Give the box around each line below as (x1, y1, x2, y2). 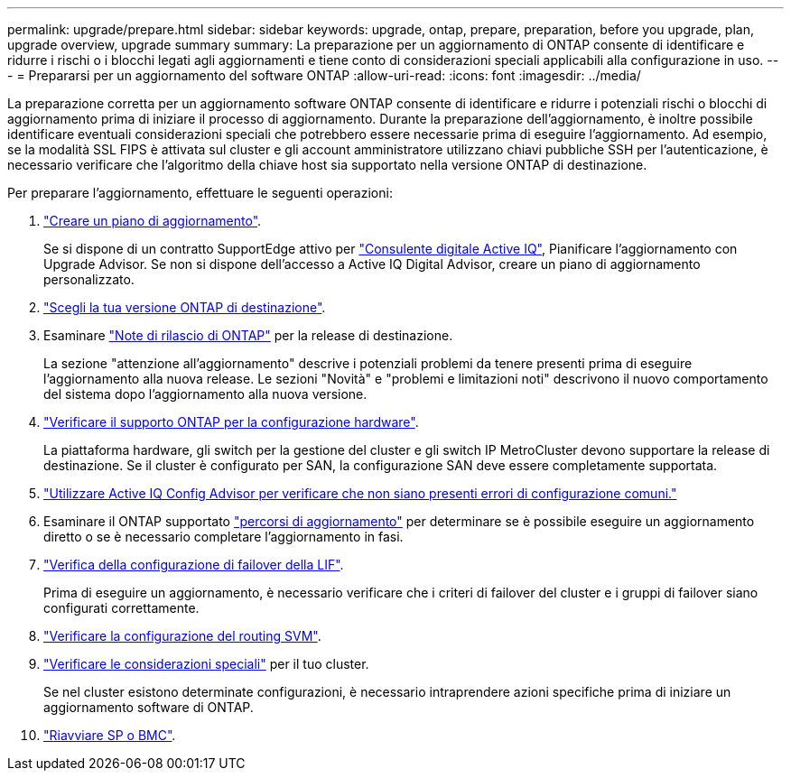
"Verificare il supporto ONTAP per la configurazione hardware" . (43, 414, 419, 430)
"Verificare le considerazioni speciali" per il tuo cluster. (43, 656, 369, 671)
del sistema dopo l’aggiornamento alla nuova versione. (43, 386, 368, 402)
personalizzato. (43, 272, 135, 287)
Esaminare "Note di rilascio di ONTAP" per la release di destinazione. (43, 328, 453, 343)
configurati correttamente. (43, 600, 200, 616)
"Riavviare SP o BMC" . (43, 727, 176, 743)
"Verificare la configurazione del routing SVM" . (43, 628, 321, 644)
